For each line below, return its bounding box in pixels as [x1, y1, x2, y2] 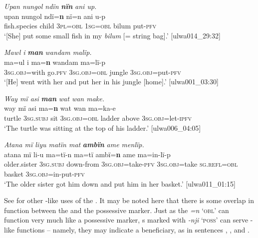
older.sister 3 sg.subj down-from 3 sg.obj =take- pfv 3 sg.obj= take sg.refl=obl [4, 159, 238, 169]
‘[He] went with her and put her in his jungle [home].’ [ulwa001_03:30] [4, 76, 219, 87]
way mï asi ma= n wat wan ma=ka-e [4, 103, 116, 113]
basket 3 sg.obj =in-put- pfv [4, 168, 85, 179]
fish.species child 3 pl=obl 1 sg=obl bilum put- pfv [4, 20, 157, 31]
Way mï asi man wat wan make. [4, 93, 104, 103]
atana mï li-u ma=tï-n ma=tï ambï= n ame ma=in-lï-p [4, 149, 171, 159]
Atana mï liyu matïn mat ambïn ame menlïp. [4, 139, 144, 150]
